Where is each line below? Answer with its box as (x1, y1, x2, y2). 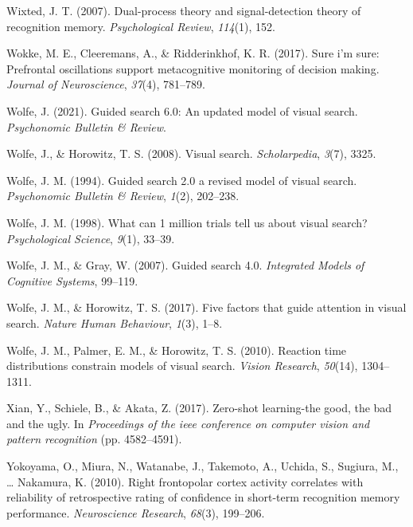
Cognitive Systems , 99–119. (6, 272, 138, 289)
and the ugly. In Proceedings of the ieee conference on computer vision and (6, 415, 370, 431)
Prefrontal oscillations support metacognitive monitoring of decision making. (6, 60, 380, 77)
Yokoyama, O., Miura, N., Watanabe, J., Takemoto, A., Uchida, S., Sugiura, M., (6, 458, 399, 474)
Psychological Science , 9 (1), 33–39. (6, 230, 175, 246)
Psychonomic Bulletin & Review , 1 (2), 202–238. (6, 187, 240, 204)
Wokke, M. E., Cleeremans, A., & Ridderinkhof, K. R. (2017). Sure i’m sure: (6, 45, 380, 61)
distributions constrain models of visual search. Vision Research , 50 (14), (6, 357, 358, 374)
